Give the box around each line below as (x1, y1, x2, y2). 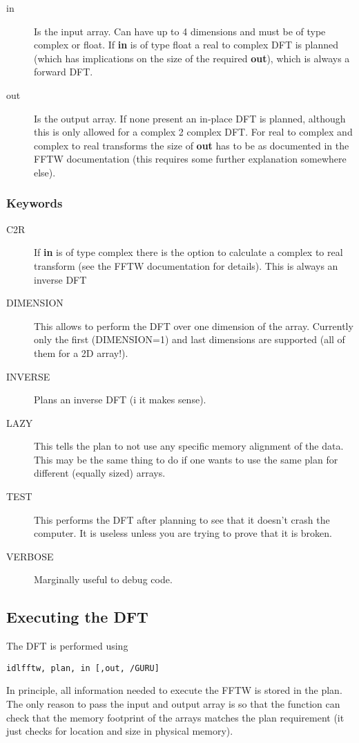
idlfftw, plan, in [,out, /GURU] (6, 663, 159, 673)
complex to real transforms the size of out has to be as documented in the (34, 138, 349, 152)
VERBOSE (6, 549, 54, 563)
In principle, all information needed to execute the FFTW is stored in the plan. (6, 683, 342, 697)
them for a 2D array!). (34, 345, 128, 360)
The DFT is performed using (6, 639, 128, 653)
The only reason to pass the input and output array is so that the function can (6, 697, 340, 711)
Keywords (6, 194, 63, 212)
